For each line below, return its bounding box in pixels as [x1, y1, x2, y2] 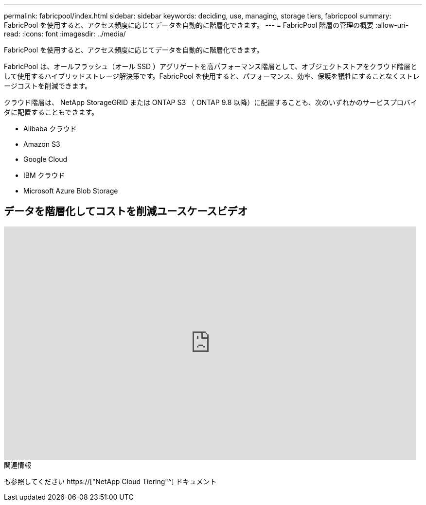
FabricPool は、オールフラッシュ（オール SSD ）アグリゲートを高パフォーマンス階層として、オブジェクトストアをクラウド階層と [4, 62, 417, 70]
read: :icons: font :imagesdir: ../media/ [4, 30, 126, 38]
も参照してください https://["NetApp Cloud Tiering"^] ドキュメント [4, 477, 217, 486]
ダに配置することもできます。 [4, 108, 99, 116]
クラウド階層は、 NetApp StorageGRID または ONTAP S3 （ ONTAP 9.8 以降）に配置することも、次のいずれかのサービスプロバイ [4, 98, 417, 106]
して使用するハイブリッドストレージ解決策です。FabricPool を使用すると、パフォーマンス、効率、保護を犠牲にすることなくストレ [4, 72, 420, 80]
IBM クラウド [23, 171, 65, 179]
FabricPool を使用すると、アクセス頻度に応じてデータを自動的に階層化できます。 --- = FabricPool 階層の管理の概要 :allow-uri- [4, 21, 409, 29]
